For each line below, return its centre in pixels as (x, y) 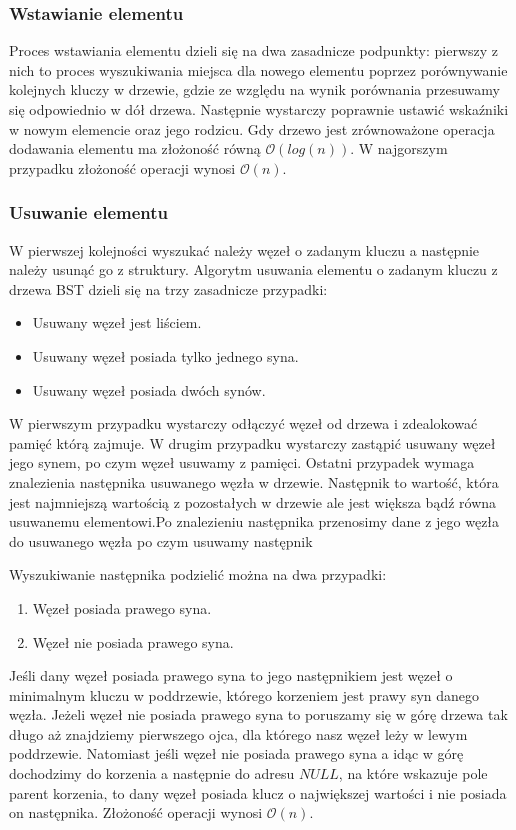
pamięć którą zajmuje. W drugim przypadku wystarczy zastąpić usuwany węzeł (252, 442)
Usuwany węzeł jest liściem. (117, 322)
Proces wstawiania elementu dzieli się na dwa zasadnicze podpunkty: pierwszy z (254, 50)
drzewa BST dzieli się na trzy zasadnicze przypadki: (168, 288)
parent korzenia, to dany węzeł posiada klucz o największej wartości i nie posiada (258, 792)
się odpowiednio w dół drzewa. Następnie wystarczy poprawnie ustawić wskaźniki (259, 109)
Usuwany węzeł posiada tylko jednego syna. (165, 355)
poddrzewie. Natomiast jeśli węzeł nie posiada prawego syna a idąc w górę (236, 753)
